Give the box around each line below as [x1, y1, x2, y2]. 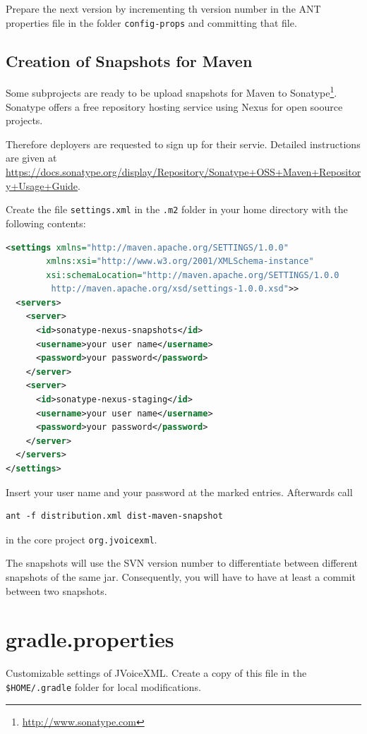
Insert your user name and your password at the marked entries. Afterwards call [6, 484, 353, 499]
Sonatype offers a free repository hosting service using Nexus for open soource [6, 99, 343, 114]
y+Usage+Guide [6, 178, 78, 193]
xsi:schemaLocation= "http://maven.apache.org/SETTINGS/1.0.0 [46, 270, 339, 280]
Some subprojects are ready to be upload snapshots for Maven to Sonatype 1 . [6, 83, 337, 100]
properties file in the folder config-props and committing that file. [6, 15, 297, 30]
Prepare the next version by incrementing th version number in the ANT [6, 1, 321, 16]
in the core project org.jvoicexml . [6, 531, 157, 546]
